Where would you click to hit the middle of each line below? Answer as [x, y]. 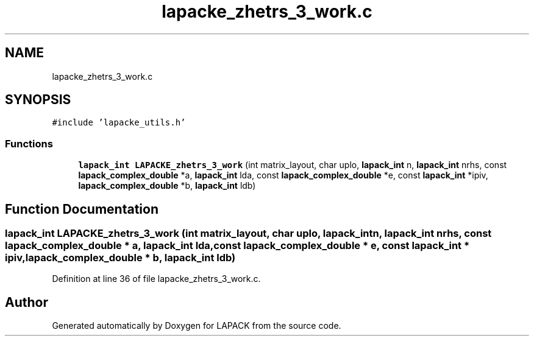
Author [27, 302]
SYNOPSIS [38, 100]
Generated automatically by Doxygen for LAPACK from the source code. [197, 326]
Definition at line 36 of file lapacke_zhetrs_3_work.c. [156, 279]
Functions [29, 143]
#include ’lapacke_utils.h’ [119, 123]
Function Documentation [82, 209]
